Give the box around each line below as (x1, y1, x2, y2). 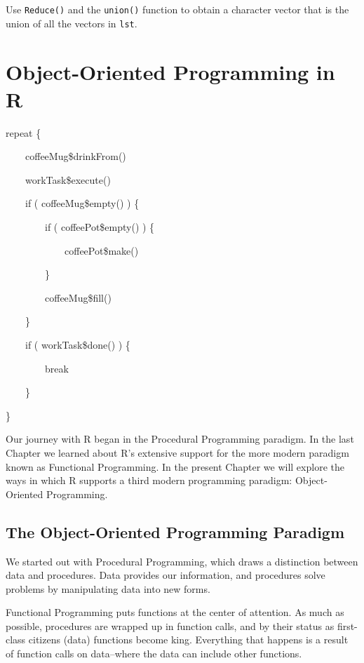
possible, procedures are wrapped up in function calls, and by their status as (6, 618, 335, 633)
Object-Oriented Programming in (6, 57, 335, 86)
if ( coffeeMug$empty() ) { (25, 196, 140, 210)
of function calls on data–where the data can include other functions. (6, 646, 302, 661)
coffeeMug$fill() (44, 290, 112, 304)
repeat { (6, 125, 41, 140)
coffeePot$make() (64, 243, 139, 257)
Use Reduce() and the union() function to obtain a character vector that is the (6, 2, 349, 16)
